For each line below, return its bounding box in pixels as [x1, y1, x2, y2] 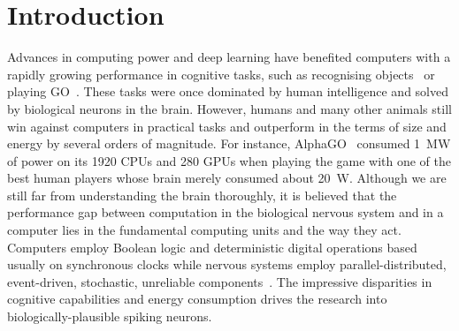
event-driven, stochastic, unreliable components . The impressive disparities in [7, 272, 432, 290]
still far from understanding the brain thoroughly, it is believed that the [7, 185, 397, 204]
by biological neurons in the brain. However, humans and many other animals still [7, 99, 452, 117]
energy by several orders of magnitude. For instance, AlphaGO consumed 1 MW [7, 134, 451, 153]
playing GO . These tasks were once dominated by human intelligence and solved [7, 82, 448, 101]
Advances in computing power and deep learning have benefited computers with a [7, 48, 451, 66]
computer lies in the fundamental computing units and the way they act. [7, 221, 402, 239]
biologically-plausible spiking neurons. [7, 307, 212, 326]
